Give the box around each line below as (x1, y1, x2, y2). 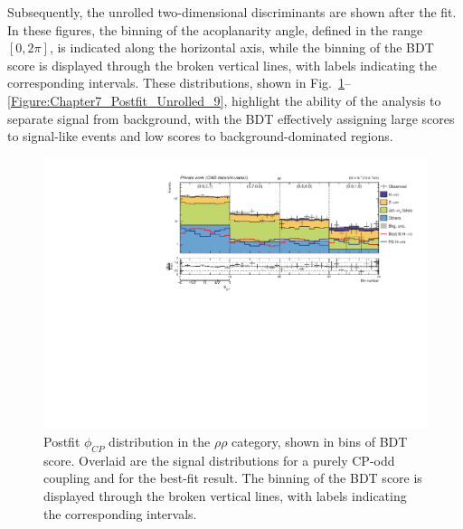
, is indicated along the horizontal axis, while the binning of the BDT (49, 38, 434, 57)
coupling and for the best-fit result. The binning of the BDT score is (43, 468, 422, 487)
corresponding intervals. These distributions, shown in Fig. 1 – (7, 73, 352, 92)
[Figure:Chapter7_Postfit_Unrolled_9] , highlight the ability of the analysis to (7, 90, 441, 109)
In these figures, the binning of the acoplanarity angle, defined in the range (7, 20, 423, 39)
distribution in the (109, 432, 211, 450)
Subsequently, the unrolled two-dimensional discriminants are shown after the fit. (7, 3, 457, 21)
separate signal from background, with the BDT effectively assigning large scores (7, 109, 455, 128)
